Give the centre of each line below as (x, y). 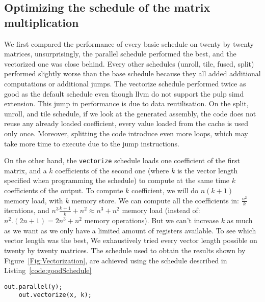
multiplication (42, 22)
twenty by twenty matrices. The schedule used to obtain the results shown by (125, 250)
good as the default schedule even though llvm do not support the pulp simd (124, 93)
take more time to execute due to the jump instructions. (92, 143)
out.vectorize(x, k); (55, 295)
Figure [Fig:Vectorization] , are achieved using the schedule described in (116, 260)
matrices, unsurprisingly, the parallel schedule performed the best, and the (120, 54)
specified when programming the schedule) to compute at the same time (117, 180)
